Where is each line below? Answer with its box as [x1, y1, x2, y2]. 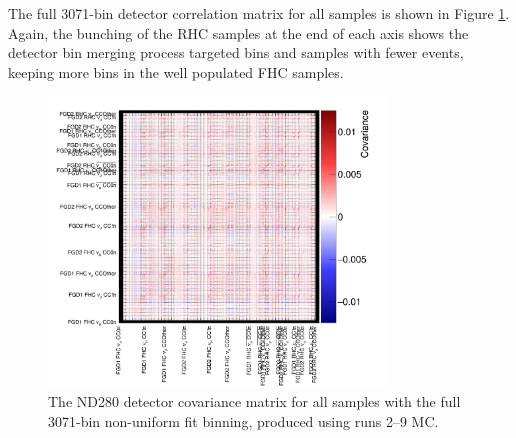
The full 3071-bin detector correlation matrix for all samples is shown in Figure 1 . [8, 3, 510, 23]
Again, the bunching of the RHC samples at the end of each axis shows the [8, 22, 469, 43]
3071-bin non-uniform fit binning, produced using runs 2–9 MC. [48, 410, 439, 431]
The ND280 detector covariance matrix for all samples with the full [48, 391, 461, 412]
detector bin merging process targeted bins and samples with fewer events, [8, 42, 464, 63]
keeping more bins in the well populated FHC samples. [8, 61, 344, 82]
